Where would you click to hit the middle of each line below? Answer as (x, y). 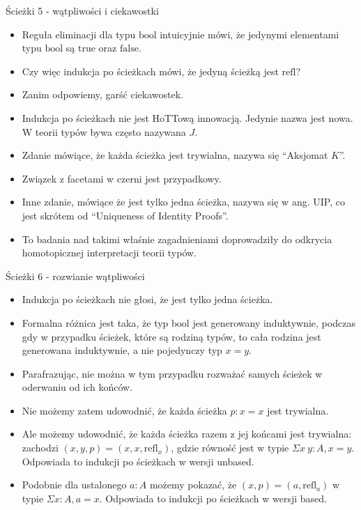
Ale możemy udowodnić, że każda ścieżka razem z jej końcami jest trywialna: (187, 434)
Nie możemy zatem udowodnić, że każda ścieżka (124, 410)
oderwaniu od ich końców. (77, 387)
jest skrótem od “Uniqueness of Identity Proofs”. (125, 215)
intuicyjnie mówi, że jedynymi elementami (249, 34)
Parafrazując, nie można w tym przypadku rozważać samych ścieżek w (172, 373)
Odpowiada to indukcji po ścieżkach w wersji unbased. (138, 461)
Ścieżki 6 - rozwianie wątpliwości (75, 276)
